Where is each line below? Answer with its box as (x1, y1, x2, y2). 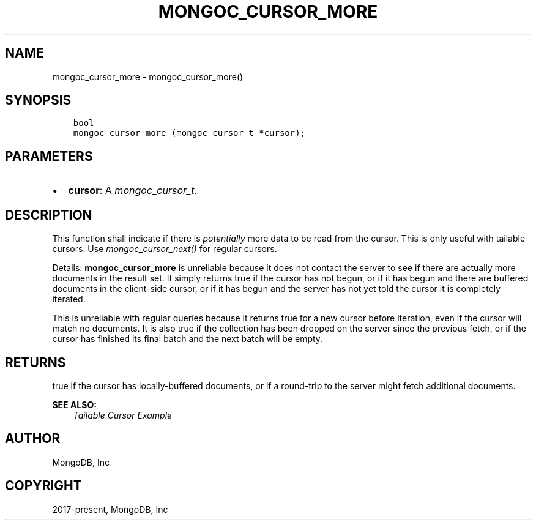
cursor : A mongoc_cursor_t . (68, 184, 198, 197)
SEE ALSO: (52, 399, 97, 410)
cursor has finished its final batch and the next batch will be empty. (52, 333, 323, 344)
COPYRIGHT (5, 478, 82, 494)
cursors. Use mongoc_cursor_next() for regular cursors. (52, 244, 277, 255)
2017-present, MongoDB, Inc (52, 504, 168, 515)
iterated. (52, 294, 86, 305)
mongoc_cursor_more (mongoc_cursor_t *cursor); (73, 128, 306, 138)
